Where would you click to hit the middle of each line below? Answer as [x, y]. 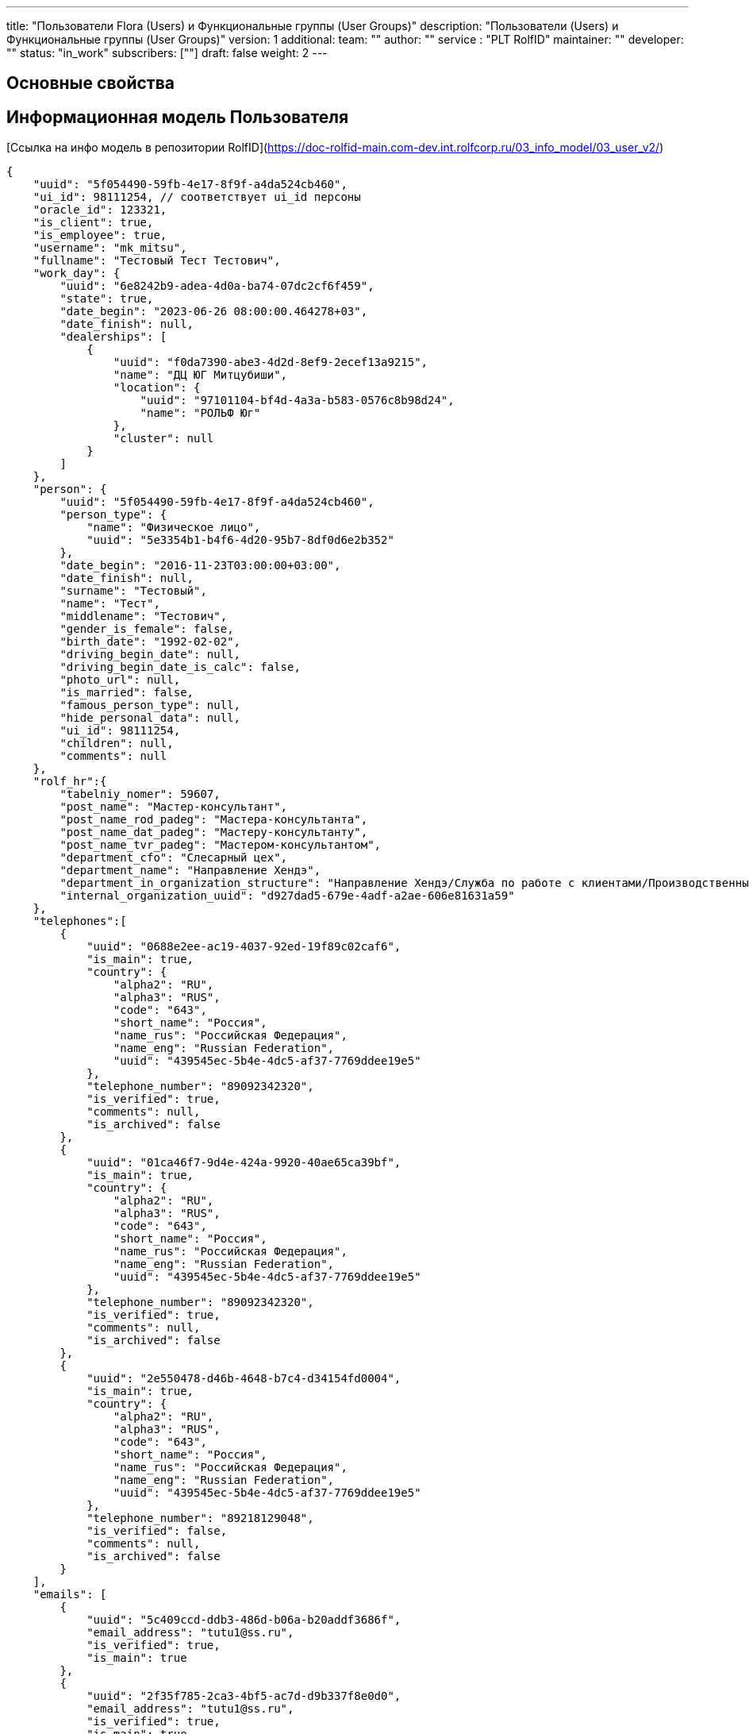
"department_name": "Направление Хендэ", [190, 871]
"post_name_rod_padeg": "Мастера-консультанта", [214, 820]
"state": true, [107, 299]
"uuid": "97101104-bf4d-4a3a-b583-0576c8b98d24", [297, 401]
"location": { [157, 388]
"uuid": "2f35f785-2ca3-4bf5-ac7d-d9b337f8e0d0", [244, 1696]
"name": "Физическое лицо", [174, 528]
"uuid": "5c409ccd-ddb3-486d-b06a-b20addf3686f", [244, 1620]
